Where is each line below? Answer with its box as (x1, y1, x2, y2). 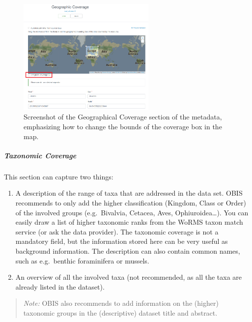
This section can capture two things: (4, 171, 113, 181)
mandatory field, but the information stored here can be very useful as (15, 236, 228, 246)
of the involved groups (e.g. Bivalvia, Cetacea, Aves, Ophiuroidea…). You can (15, 207, 249, 217)
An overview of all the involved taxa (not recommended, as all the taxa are (15, 272, 242, 282)
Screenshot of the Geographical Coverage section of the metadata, (24, 112, 222, 122)
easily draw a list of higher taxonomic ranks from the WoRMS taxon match (15, 217, 243, 227)
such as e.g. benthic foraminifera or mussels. (15, 255, 149, 265)
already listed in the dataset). (15, 281, 105, 292)
